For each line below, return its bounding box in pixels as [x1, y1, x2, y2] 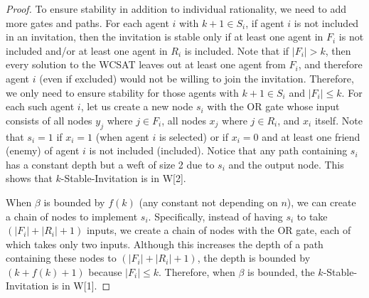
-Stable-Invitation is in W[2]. [60, 171, 186, 186]
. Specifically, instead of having [148, 208, 283, 223]
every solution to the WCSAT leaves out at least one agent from [6, 57, 286, 72]
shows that [6, 171, 53, 186]
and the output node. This [228, 156, 344, 171]
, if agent [245, 15, 284, 30]
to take [296, 208, 328, 223]
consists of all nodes [6, 112, 92, 127]
